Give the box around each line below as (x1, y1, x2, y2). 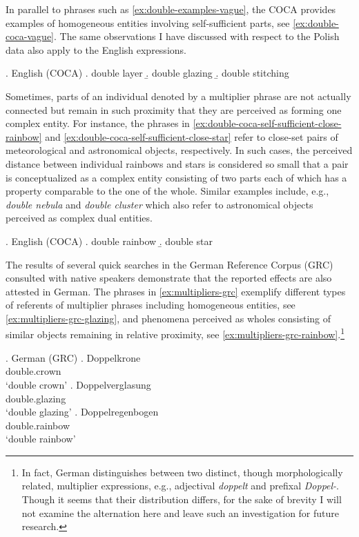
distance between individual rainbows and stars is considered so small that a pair (6, 156, 349, 170)
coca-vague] (6, 29, 54, 43)
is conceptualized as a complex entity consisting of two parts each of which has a (6, 170, 347, 184)
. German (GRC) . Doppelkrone (6, 350, 141, 364)
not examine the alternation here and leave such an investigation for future (21, 505, 340, 520)
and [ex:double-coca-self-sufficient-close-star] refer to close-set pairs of (45, 129, 338, 144)
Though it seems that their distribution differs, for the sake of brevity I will (21, 492, 342, 507)
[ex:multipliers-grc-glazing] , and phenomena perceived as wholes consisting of (6, 311, 331, 325)
